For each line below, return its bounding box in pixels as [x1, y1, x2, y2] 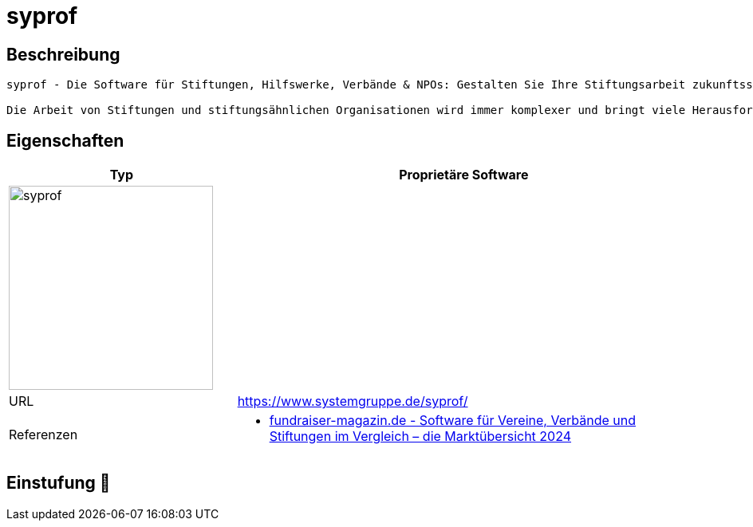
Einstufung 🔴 [6, 473, 111, 494]
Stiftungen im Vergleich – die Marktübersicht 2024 [269, 428, 572, 445]
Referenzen [9, 427, 78, 443]
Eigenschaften [6, 130, 124, 151]
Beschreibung [6, 44, 120, 65]
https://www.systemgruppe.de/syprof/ [237, 393, 468, 410]
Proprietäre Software [399, 167, 529, 183]
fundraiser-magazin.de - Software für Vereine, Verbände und [269, 412, 636, 429]
